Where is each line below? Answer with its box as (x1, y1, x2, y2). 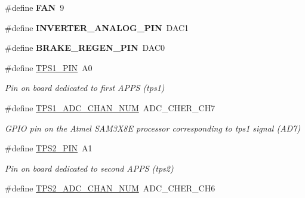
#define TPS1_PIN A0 (5, 61, 93, 74)
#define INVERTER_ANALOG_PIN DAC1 (5, 21, 189, 33)
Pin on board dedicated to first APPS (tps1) (5, 81, 165, 94)
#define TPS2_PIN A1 (5, 142, 93, 154)
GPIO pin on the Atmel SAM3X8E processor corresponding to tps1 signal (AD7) (5, 121, 300, 134)
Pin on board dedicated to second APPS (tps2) (5, 162, 174, 174)
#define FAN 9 (5, 1, 64, 13)
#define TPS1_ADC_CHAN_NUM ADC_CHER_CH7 (5, 101, 215, 114)
